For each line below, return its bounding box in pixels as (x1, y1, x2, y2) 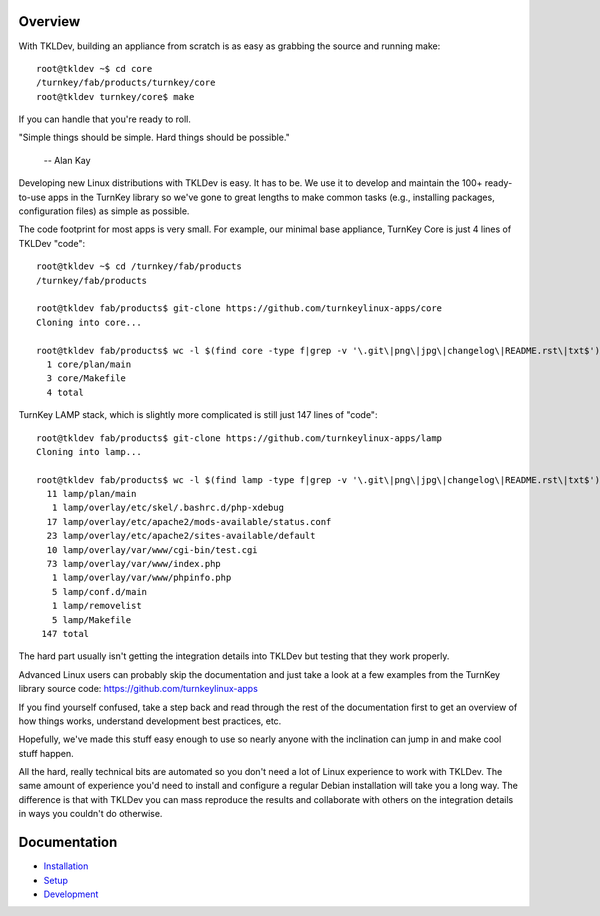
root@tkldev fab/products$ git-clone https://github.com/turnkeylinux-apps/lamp (36, 432, 443, 444)
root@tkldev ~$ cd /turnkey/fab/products (36, 261, 242, 272)
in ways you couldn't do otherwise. (18, 808, 163, 820)
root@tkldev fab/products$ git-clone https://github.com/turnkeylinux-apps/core (36, 303, 443, 314)
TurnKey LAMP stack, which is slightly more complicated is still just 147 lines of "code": (18, 409, 378, 421)
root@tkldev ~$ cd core (36, 63, 153, 74)
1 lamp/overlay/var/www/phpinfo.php (51, 572, 232, 584)
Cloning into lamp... (36, 446, 142, 457)
